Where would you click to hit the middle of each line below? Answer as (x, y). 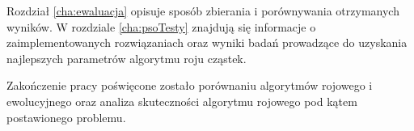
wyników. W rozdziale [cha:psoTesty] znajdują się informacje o (161, 26)
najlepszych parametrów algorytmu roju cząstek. (127, 58)
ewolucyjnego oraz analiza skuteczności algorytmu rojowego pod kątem (182, 101)
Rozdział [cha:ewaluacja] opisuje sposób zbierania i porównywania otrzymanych (203, 11)
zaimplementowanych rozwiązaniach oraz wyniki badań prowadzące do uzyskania (207, 42)
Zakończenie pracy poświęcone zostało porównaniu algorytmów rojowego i (190, 85)
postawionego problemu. (66, 117)
